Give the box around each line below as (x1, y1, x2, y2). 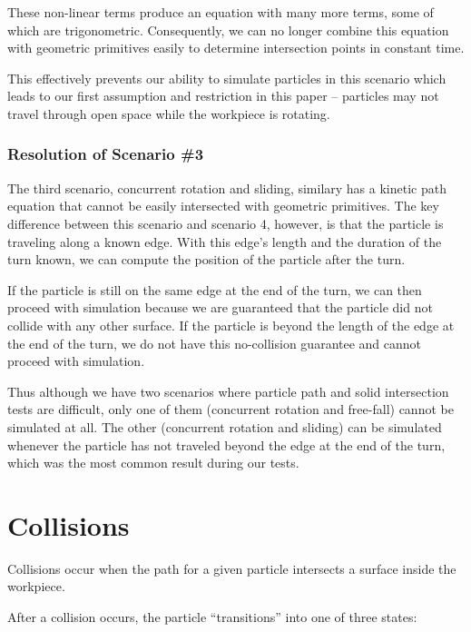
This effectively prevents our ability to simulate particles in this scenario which (7, 68, 446, 87)
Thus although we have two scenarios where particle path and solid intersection (7, 381, 449, 400)
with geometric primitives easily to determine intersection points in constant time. (7, 38, 465, 57)
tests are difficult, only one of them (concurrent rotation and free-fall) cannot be (7, 400, 454, 419)
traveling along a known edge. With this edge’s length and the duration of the (7, 232, 442, 251)
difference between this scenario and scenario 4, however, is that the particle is (7, 213, 444, 232)
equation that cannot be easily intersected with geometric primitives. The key (7, 196, 439, 215)
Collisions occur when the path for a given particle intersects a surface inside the (7, 558, 456, 578)
